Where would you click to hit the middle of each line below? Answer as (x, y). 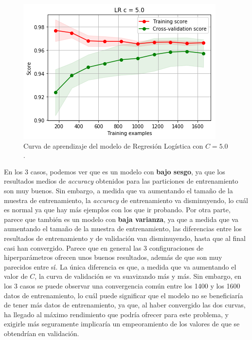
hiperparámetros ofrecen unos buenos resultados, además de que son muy (113, 257)
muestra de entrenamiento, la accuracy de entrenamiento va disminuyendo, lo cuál (126, 200)
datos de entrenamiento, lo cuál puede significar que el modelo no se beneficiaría (124, 295)
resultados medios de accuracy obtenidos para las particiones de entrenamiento (121, 181)
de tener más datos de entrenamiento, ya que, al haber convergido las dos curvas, (125, 305)
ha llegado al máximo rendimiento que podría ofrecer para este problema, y (116, 314)
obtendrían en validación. (42, 333)
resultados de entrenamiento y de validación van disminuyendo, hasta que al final (125, 238)
